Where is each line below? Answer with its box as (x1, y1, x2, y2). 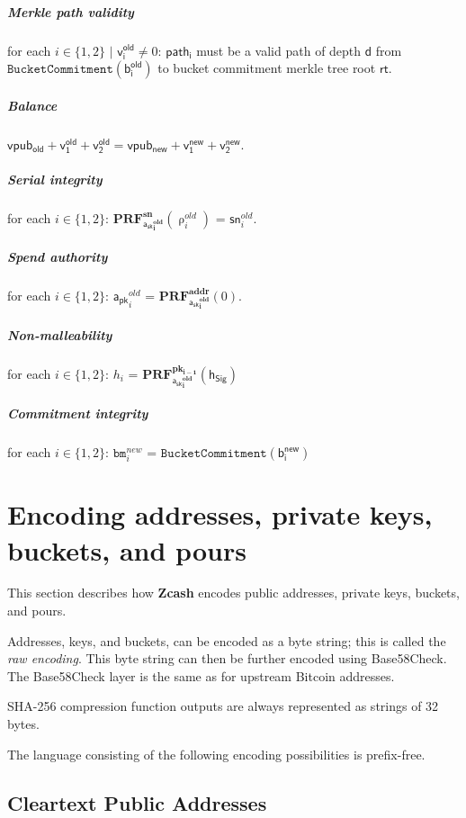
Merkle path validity (7, 2, 134, 21)
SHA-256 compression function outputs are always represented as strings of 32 (7, 697, 439, 715)
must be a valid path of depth (196, 40, 362, 59)
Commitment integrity (7, 404, 148, 423)
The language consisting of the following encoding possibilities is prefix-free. (7, 744, 426, 763)
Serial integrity (7, 169, 103, 188)
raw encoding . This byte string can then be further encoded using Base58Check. (7, 649, 447, 668)
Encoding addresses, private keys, (7, 496, 433, 533)
